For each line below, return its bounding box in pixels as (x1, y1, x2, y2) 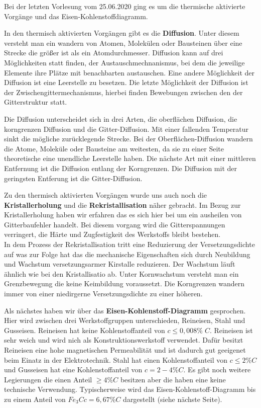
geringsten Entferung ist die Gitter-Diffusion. (4, 173, 143, 183)
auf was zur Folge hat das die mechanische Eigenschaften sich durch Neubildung (4, 249, 250, 259)
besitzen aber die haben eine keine (120, 374, 226, 384)
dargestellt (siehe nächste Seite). (123, 393, 222, 404)
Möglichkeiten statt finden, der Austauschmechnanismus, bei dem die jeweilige (4, 57, 245, 67)
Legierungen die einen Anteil (4, 374, 92, 384)
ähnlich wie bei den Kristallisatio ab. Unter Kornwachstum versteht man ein (4, 268, 239, 279)
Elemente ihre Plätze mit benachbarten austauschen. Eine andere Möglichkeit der (4, 67, 255, 77)
